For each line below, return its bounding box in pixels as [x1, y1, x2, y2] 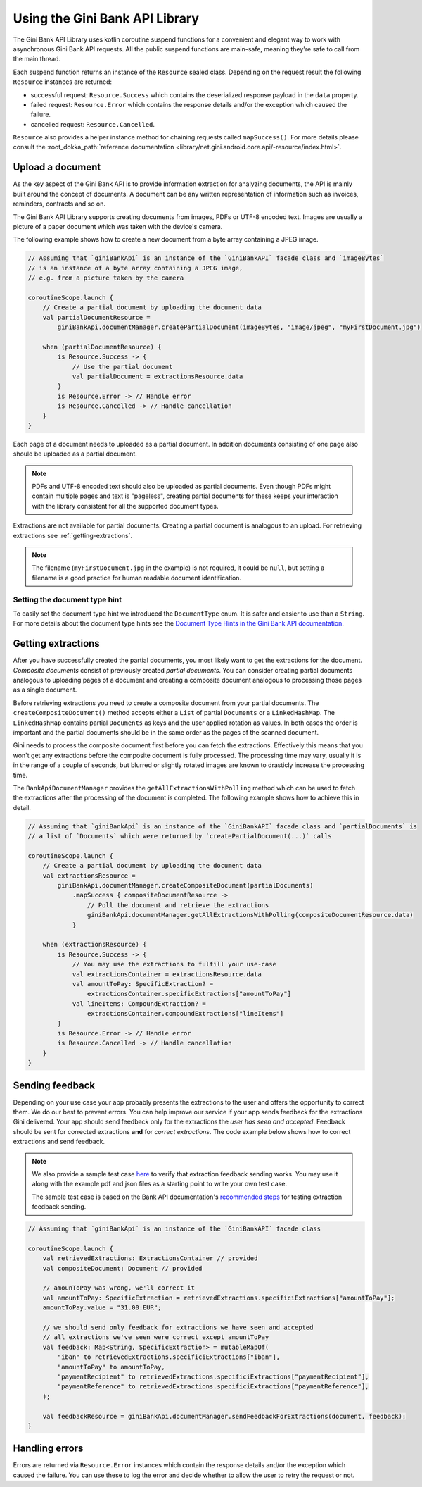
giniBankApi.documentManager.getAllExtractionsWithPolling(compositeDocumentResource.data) [87, 911, 414, 919]
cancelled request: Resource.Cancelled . [30, 120, 155, 128]
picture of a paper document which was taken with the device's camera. [13, 222, 223, 230]
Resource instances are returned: [13, 77, 113, 86]
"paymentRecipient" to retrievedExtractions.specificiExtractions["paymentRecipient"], [57, 1372, 369, 1381]
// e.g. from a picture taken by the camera [27, 274, 184, 282]
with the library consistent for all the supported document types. [32, 502, 219, 510]
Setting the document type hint [13, 595, 122, 604]
